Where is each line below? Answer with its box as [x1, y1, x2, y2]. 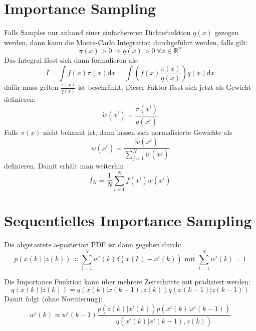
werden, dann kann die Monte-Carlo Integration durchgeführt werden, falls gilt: [4, 37, 248, 47]
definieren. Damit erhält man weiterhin [4, 160, 124, 171]
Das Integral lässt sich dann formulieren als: [4, 54, 139, 65]
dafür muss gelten [4, 82, 59, 92]
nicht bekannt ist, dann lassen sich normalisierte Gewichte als [43, 126, 232, 137]
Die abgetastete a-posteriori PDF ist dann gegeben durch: [4, 239, 182, 250]
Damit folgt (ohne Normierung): [4, 293, 103, 304]
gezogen [214, 27, 239, 38]
